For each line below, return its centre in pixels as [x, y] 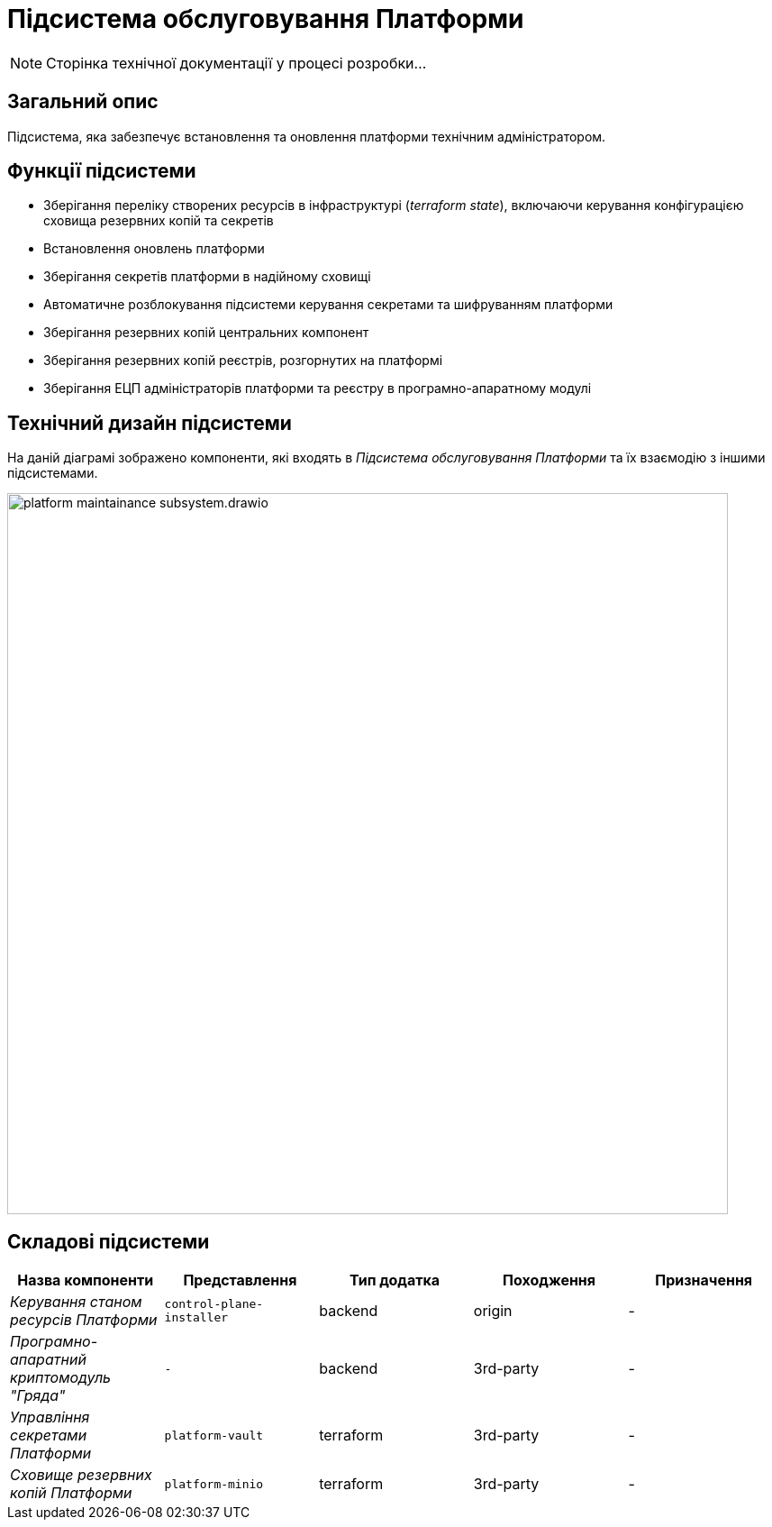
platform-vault [214, 1435]
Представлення [240, 1280]
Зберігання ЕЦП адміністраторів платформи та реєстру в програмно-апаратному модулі [318, 389]
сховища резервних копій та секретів [159, 221]
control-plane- [214, 1304]
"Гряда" [38, 1396]
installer [196, 1318]
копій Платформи [71, 1493]
